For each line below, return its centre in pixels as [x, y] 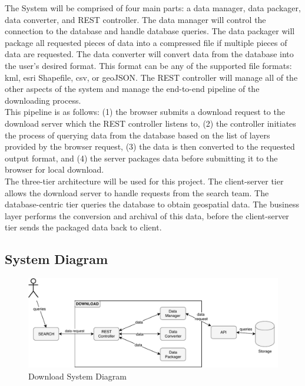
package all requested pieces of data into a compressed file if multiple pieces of [146, 42]
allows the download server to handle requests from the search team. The [137, 192]
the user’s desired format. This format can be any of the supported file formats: [148, 65]
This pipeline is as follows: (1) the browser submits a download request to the [145, 112]
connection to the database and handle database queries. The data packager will [150, 31]
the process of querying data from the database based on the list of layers [137, 135]
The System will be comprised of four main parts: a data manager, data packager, [153, 8]
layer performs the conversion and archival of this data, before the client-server [147, 215]
